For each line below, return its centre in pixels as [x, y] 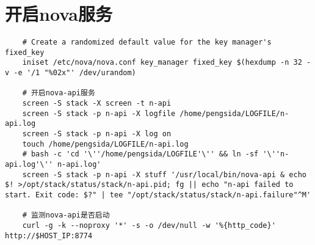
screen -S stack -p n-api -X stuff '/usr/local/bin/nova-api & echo [164, 174]
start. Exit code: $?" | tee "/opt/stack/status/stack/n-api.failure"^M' [158, 195]
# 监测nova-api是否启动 [66, 215]
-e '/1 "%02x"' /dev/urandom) [75, 73]
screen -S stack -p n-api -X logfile [99, 113]
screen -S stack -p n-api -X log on [97, 134]
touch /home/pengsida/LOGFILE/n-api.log [105, 144]
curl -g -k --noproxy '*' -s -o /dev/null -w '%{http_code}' [149, 225]
